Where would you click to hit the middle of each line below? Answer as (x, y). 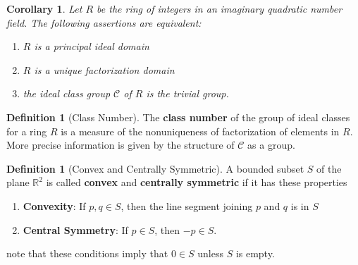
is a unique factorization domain (104, 69)
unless (210, 253)
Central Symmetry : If (75, 229)
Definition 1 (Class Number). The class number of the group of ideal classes (178, 117)
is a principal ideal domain (92, 46)
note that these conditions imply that (87, 253)
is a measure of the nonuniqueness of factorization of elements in (200, 131)
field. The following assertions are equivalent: (104, 22)
